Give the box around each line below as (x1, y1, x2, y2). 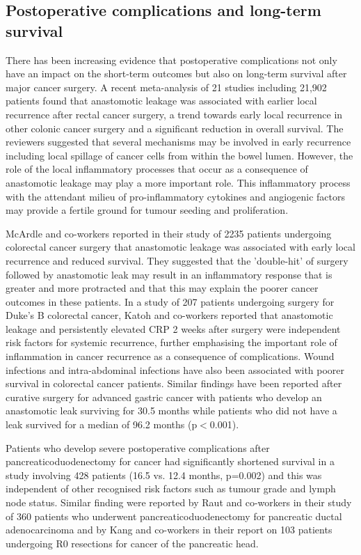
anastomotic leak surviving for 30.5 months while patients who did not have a (6, 403, 337, 418)
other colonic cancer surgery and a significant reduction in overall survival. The (6, 120, 344, 135)
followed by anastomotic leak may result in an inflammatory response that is (6, 267, 332, 281)
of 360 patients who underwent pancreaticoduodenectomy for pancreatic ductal (6, 508, 342, 523)
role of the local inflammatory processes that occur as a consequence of (6, 162, 308, 176)
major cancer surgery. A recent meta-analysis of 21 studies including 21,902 (6, 79, 327, 94)
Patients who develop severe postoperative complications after (6, 440, 270, 455)
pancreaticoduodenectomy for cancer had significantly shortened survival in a (6, 454, 335, 469)
